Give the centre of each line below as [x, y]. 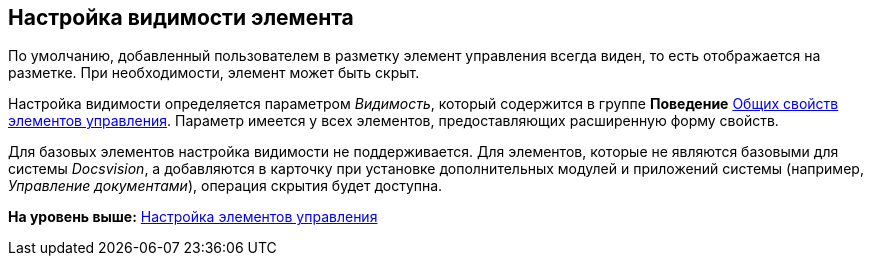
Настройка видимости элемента [181, 17]
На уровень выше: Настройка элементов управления [193, 217]
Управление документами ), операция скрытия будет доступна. [225, 186]
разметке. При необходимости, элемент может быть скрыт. [214, 73]
